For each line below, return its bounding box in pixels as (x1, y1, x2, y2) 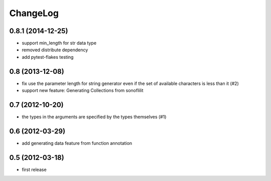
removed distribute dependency (22, 47, 88, 53)
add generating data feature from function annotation (22, 140, 132, 146)
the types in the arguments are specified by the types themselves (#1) (22, 114, 167, 120)
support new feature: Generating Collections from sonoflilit (22, 87, 144, 94)
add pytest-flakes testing (22, 54, 74, 60)
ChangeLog (9, 8, 59, 19)
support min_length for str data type (22, 40, 97, 46)
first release (22, 166, 47, 172)
